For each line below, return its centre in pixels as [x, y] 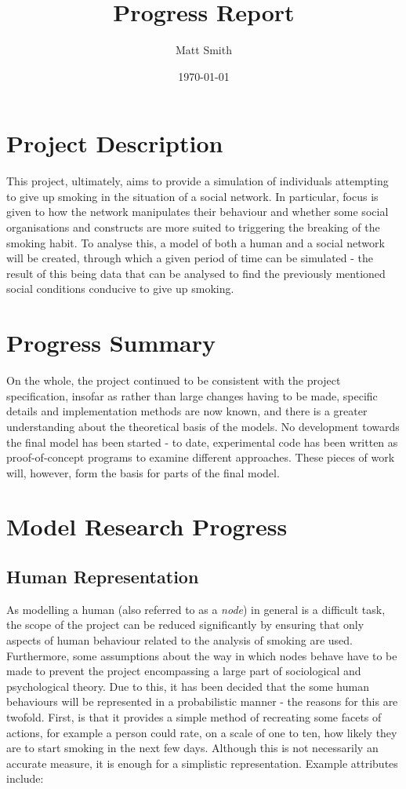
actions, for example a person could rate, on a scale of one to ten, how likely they [202, 732]
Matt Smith [204, 50]
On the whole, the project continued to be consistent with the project [174, 380]
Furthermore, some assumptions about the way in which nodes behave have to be [202, 655]
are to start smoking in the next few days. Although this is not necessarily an [192, 748]
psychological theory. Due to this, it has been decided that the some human [188, 686]
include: [25, 778]
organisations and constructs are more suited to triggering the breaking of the [193, 227]
